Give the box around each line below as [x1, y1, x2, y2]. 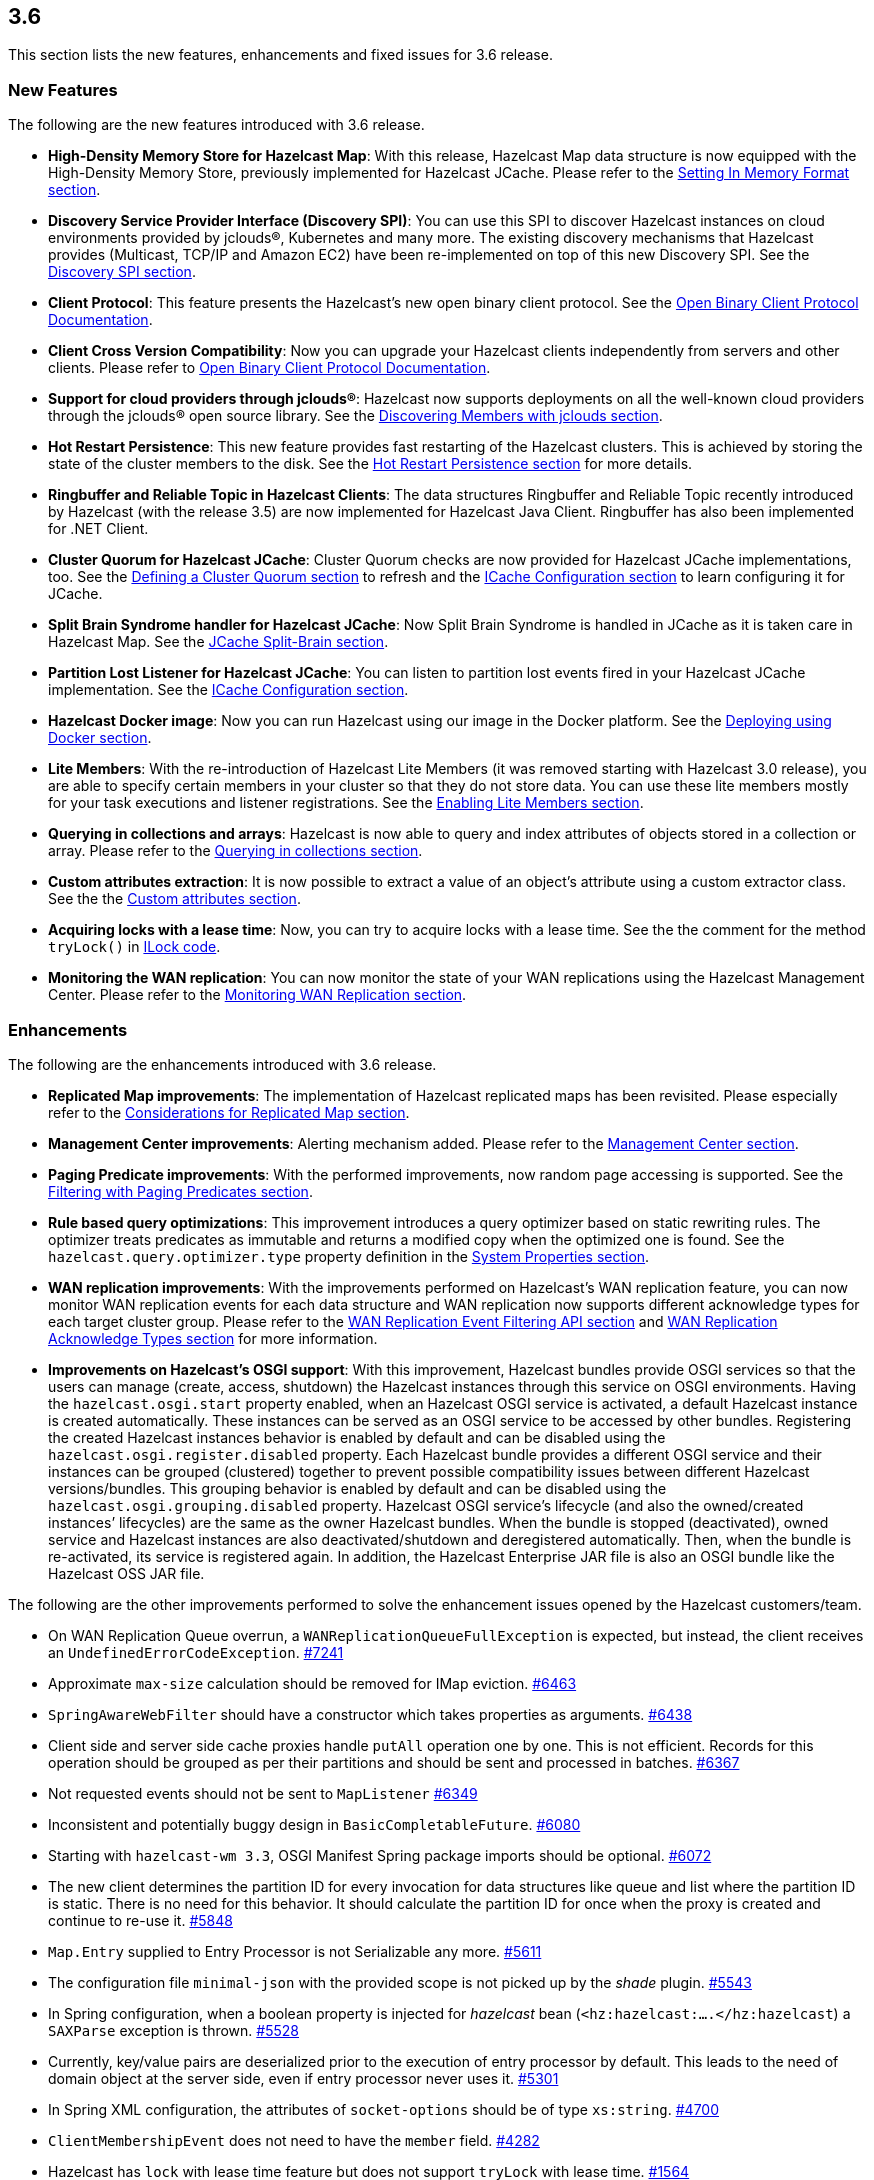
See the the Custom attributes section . [48, 890, 301, 908]
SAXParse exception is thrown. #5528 [48, 2021, 299, 2039]
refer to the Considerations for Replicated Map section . [48, 1103, 410, 1121]
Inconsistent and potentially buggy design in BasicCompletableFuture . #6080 [48, 1815, 581, 1833]
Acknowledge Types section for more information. [48, 1329, 378, 1347]
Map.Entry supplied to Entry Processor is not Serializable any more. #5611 [48, 1942, 542, 1960]
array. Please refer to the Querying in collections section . [48, 842, 423, 860]
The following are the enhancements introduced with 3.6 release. [8, 1055, 437, 1073]
